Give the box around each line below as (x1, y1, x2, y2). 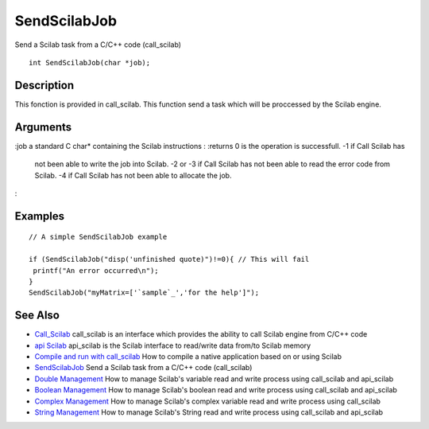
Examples (14, 209, 65, 223)
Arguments (14, 120, 72, 134)
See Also (14, 309, 60, 322)
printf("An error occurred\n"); (33, 266, 159, 275)
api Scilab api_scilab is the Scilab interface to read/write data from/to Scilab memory (34, 341, 311, 350)
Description (14, 78, 75, 92)
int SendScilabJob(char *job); (29, 58, 151, 67)
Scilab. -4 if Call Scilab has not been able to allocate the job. (34, 170, 232, 180)
